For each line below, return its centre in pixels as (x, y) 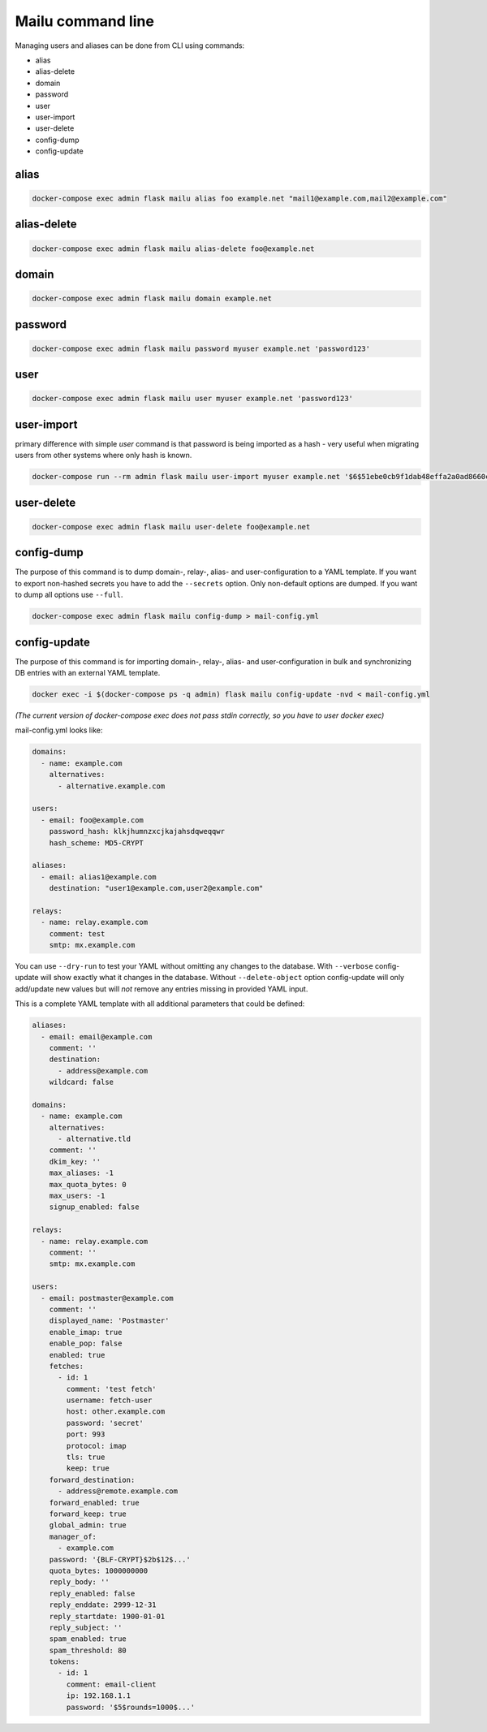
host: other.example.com (116, 1412)
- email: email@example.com (97, 1037)
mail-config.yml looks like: (59, 730)
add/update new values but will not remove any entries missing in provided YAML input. (162, 989)
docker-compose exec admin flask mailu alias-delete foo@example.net (173, 248)
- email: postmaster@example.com (107, 1298)
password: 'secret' (105, 1423)
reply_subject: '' (86, 1627)
